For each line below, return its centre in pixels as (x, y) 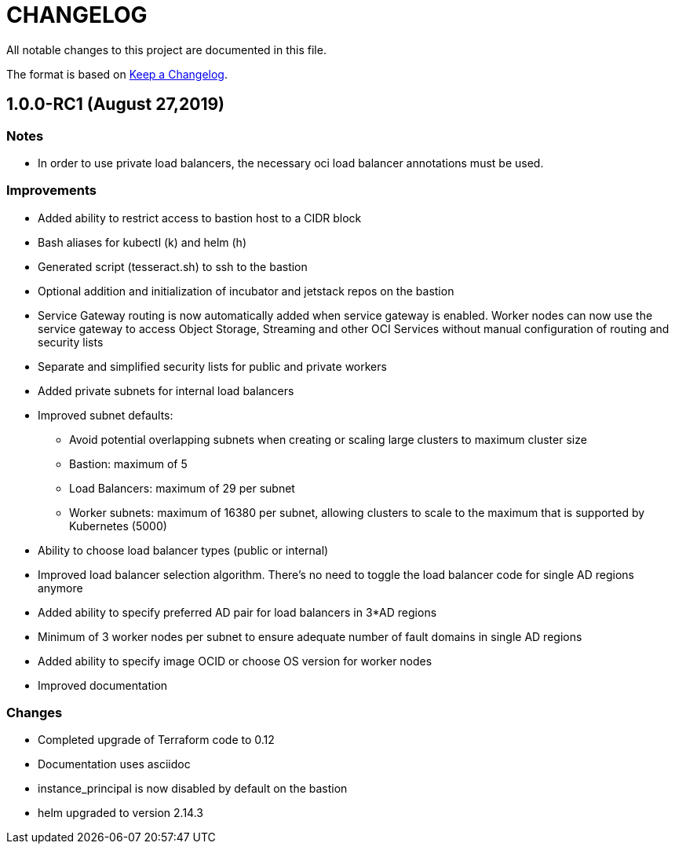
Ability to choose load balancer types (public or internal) (183, 550)
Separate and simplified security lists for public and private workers (212, 366)
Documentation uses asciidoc (114, 764)
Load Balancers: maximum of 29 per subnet (182, 488)
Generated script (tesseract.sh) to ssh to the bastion (173, 266)
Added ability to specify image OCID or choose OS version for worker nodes (235, 661)
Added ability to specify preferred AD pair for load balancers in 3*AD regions (237, 612)
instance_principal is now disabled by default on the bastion (193, 789)
